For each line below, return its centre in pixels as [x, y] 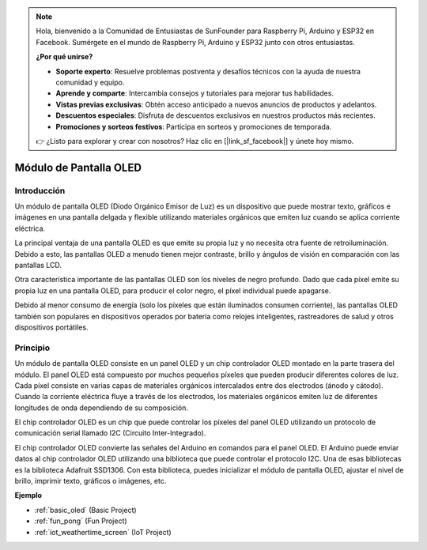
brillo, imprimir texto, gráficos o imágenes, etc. [91, 481]
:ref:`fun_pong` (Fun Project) [81, 521]
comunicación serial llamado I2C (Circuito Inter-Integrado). [110, 433]
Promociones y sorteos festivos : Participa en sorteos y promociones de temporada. [194, 126]
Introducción [40, 190]
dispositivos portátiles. [51, 327]
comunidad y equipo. [90, 82]
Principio [32, 348]
